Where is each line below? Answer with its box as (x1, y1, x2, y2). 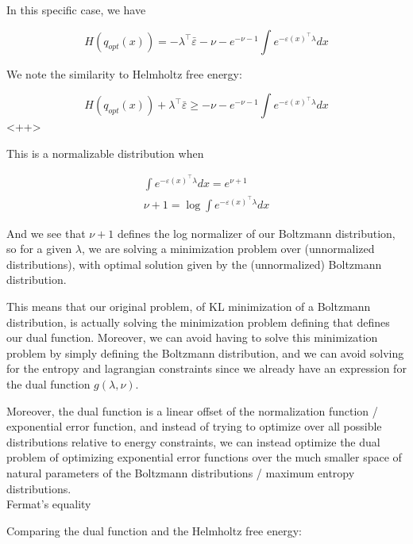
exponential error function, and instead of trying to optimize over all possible (6, 418, 382, 435)
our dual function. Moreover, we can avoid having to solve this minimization (6, 329, 378, 346)
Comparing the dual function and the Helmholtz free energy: (6, 522, 302, 538)
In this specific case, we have (6, 2, 146, 17)
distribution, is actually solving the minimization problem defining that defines (6, 313, 390, 330)
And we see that (6, 224, 86, 241)
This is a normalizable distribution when (6, 144, 204, 161)
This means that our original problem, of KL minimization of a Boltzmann (6, 297, 371, 314)
